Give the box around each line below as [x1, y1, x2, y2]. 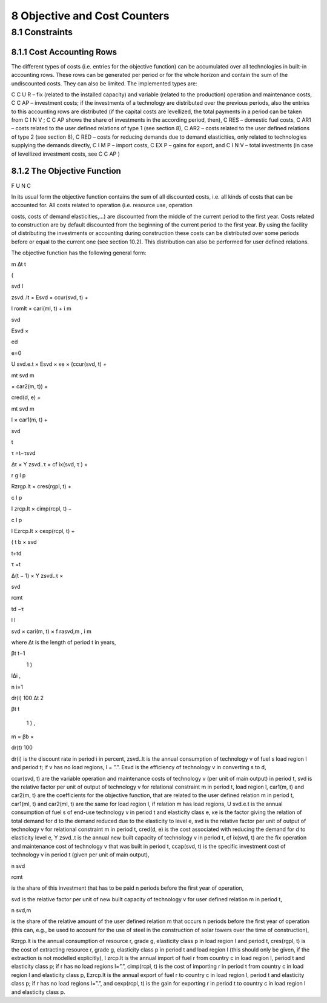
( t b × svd [11, 538, 37, 546]
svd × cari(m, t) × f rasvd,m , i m [11, 627, 92, 635]
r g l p [11, 472, 26, 479]
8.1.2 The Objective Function [11, 166, 121, 176]
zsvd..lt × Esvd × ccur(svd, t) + [11, 294, 88, 301]
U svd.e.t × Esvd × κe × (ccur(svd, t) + [11, 360, 107, 368]
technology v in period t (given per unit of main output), [11, 851, 150, 858]
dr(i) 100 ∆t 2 [11, 694, 44, 701]
